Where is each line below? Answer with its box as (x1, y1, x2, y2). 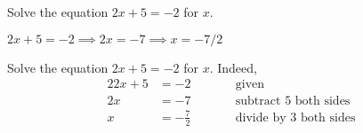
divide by (235, 111, 286, 124)
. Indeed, (209, 58, 257, 76)
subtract (235, 95, 281, 108)
